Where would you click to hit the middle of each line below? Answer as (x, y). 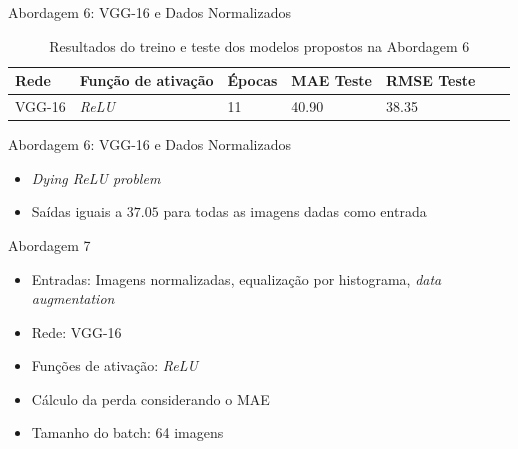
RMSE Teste (430, 80)
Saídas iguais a (77, 211)
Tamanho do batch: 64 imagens (127, 432)
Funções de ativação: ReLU (114, 365)
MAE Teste (331, 80)
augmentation (73, 298)
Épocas (252, 80)
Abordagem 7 (49, 244)
